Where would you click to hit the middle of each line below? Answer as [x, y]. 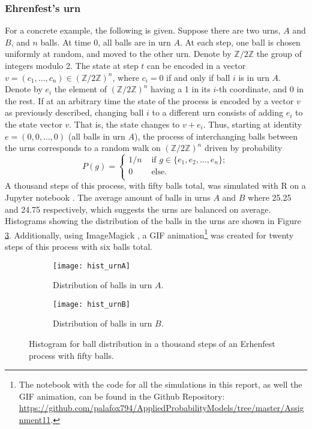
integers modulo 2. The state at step [72, 65]
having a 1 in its [181, 89]
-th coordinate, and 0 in [260, 89]
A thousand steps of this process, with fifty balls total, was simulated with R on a [155, 185]
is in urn [254, 77]
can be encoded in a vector [196, 65]
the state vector [34, 124]
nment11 [35, 420]
